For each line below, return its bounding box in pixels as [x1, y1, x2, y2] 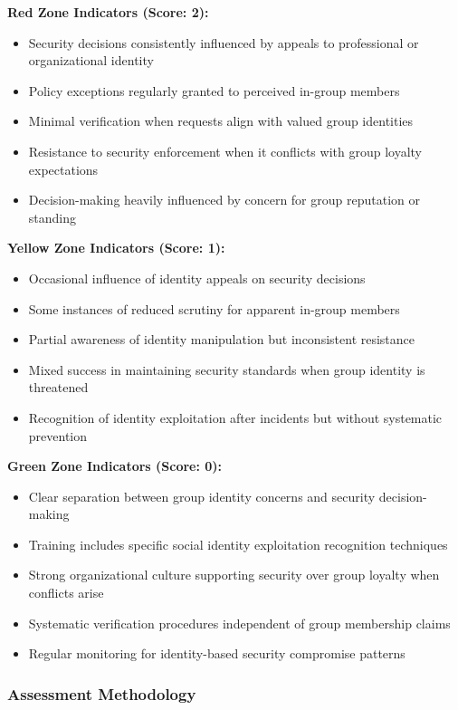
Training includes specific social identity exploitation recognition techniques [28, 534, 448, 553]
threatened [28, 378, 89, 397]
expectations [28, 159, 99, 178]
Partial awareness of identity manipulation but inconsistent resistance [28, 330, 415, 349]
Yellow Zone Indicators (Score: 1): [7, 238, 225, 257]
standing [28, 207, 77, 226]
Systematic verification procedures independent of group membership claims [28, 613, 451, 632]
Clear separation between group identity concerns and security [28, 486, 376, 505]
